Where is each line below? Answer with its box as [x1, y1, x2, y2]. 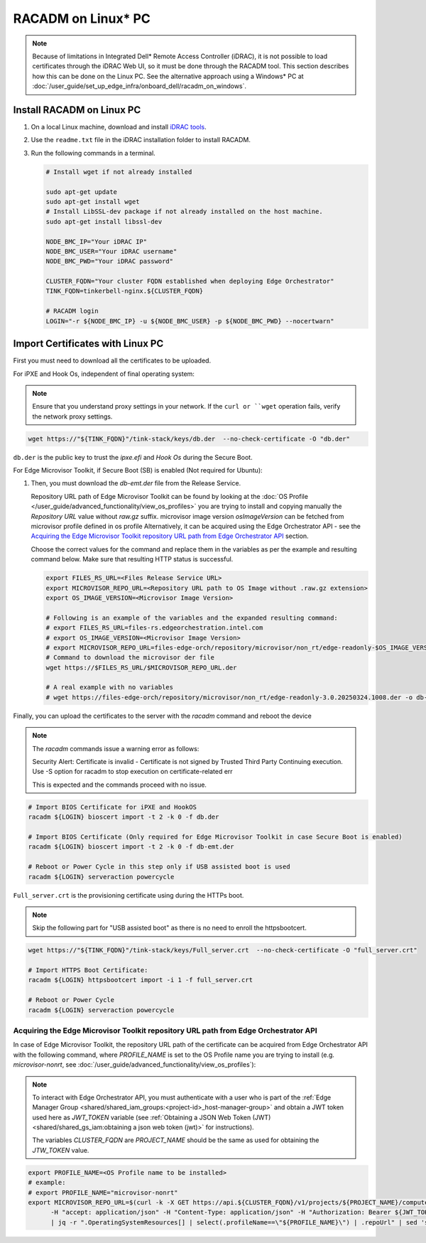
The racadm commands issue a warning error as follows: [32, 744, 200, 753]
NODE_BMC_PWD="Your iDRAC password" [45, 257, 174, 266]
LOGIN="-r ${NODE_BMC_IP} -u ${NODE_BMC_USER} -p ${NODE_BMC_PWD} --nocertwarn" [45, 317, 334, 325]
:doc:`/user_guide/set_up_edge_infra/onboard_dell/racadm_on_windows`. [32, 82, 247, 90]
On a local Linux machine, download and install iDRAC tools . [31, 123, 207, 131]
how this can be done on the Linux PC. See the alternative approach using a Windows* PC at [32, 72, 305, 80]
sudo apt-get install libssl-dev [45, 217, 163, 225]
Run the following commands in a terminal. [31, 149, 155, 157]
